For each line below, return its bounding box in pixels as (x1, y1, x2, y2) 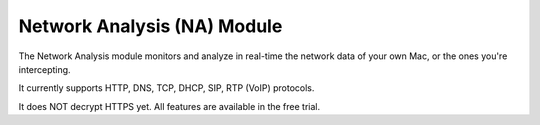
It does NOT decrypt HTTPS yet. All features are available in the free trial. (18, 100, 320, 112)
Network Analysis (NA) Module (18, 15, 283, 37)
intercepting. (18, 63, 71, 75)
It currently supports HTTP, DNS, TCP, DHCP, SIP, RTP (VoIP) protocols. (18, 82, 315, 94)
